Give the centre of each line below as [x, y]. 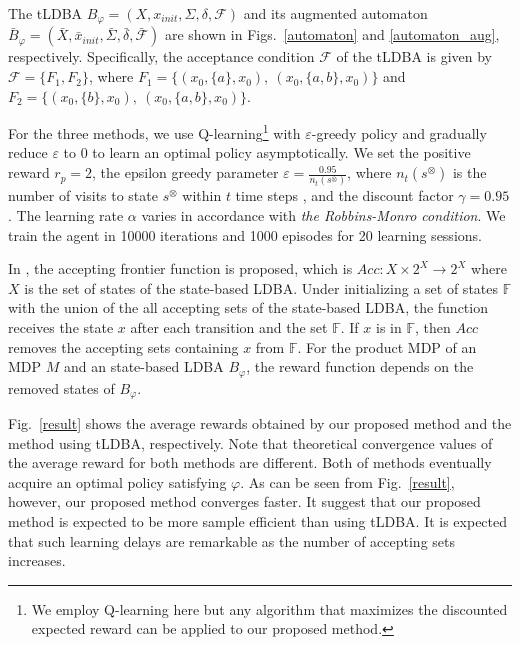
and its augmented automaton [335, 13]
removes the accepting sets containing [123, 346]
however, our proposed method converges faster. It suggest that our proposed [244, 501]
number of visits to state [83, 195]
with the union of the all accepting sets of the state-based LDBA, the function [248, 307]
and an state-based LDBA [143, 366]
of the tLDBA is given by [414, 56]
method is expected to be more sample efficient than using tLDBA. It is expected [258, 521]
